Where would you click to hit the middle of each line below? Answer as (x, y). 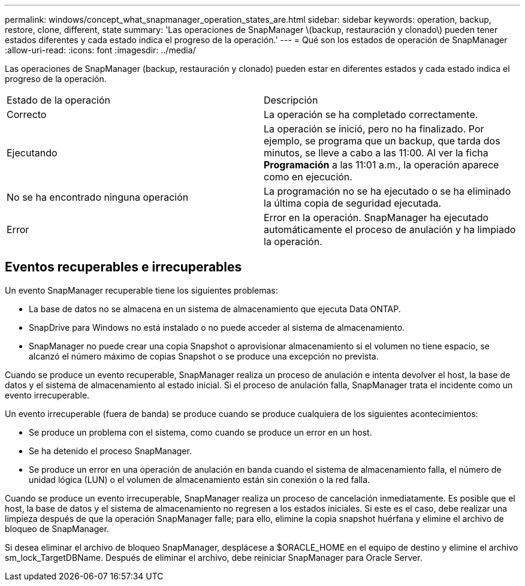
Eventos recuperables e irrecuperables (123, 267)
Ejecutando (32, 153)
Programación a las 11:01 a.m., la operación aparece (381, 165)
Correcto (27, 114)
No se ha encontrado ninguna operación (98, 197)
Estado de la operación (59, 100)
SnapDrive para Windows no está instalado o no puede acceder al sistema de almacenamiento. (217, 327)
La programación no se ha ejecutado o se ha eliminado (387, 191)
